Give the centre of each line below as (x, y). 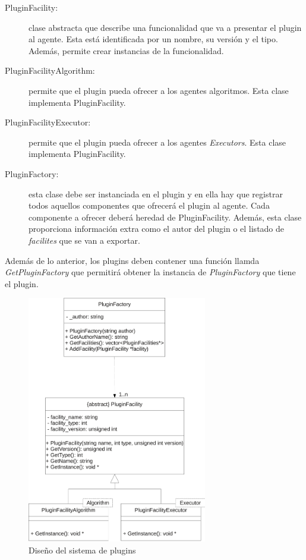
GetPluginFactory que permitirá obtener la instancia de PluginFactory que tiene (150, 272)
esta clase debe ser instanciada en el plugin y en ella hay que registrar (156, 194)
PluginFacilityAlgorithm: (50, 70)
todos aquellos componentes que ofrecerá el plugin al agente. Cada (149, 205)
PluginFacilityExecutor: (48, 122)
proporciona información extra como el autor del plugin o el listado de (157, 229)
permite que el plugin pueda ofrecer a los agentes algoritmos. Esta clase (159, 90)
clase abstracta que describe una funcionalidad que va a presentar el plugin (165, 27)
